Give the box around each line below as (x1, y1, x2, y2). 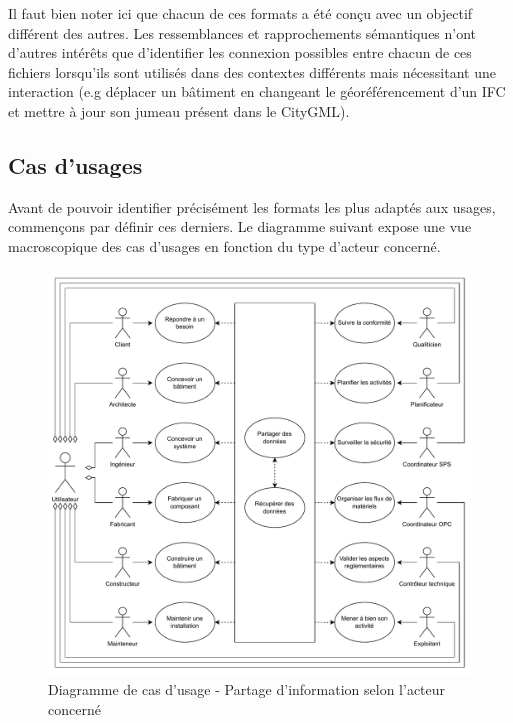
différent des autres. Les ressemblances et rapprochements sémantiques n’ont (8, 22, 477, 43)
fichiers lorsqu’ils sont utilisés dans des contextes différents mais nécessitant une (8, 61, 496, 82)
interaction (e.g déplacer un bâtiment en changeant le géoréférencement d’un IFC (8, 81, 506, 102)
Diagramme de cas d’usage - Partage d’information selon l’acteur (48, 679, 446, 700)
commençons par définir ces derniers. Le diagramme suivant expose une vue (8, 216, 472, 237)
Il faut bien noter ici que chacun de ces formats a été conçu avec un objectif (8, 3, 473, 23)
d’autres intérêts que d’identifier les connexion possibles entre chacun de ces (8, 42, 472, 63)
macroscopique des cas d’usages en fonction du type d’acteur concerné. (8, 235, 441, 256)
